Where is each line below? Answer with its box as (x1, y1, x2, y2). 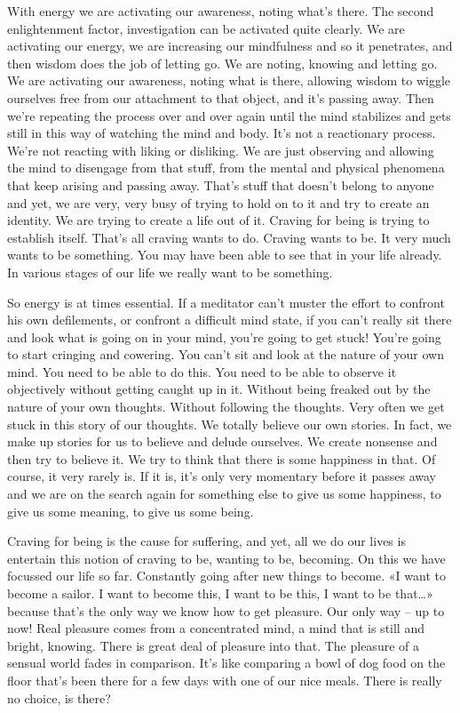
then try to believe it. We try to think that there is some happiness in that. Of (7, 449, 436, 468)
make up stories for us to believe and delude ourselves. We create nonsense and (7, 432, 438, 451)
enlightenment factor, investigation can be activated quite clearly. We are (7, 19, 405, 37)
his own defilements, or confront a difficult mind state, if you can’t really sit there (7, 310, 452, 329)
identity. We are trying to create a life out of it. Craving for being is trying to (7, 211, 430, 229)
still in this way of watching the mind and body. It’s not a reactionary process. (7, 124, 436, 142)
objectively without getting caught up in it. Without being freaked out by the (7, 380, 431, 398)
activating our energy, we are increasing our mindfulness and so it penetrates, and (7, 36, 453, 55)
